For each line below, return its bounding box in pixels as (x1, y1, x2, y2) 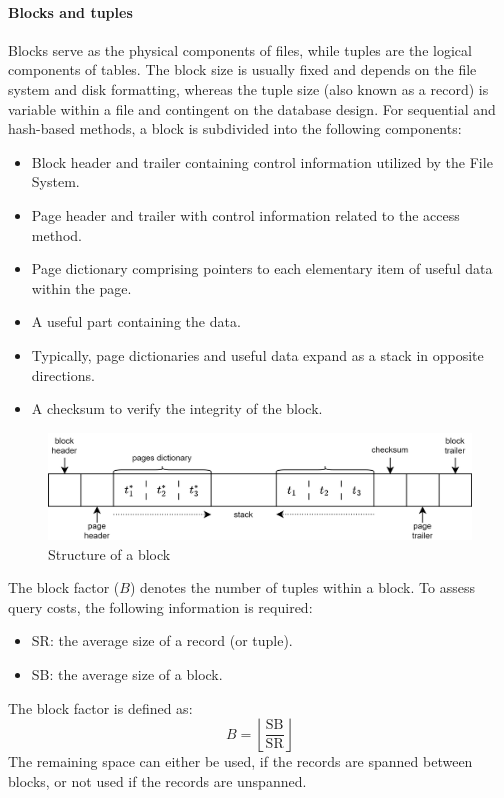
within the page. (31, 277, 132, 298)
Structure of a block (48, 543, 171, 564)
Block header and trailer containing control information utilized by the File (31, 151, 493, 172)
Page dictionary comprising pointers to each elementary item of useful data (31, 258, 493, 279)
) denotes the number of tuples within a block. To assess (129, 577, 475, 598)
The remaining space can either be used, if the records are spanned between (8, 751, 473, 772)
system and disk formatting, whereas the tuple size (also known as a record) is (8, 78, 489, 99)
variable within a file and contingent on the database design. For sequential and (8, 98, 496, 119)
